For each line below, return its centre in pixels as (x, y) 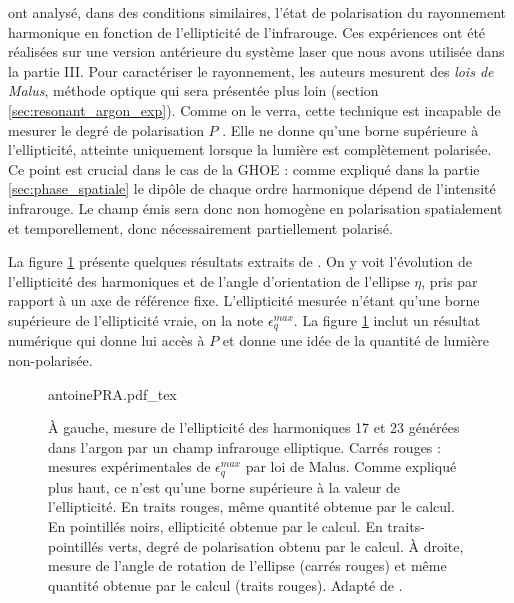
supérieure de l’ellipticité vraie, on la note (136, 319)
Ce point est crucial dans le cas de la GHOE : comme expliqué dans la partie (244, 168)
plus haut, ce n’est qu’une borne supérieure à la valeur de (224, 486)
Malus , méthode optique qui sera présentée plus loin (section (193, 90)
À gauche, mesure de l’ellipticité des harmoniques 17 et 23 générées (254, 427)
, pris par (449, 280)
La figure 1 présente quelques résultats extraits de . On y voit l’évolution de (240, 261)
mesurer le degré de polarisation (106, 129)
